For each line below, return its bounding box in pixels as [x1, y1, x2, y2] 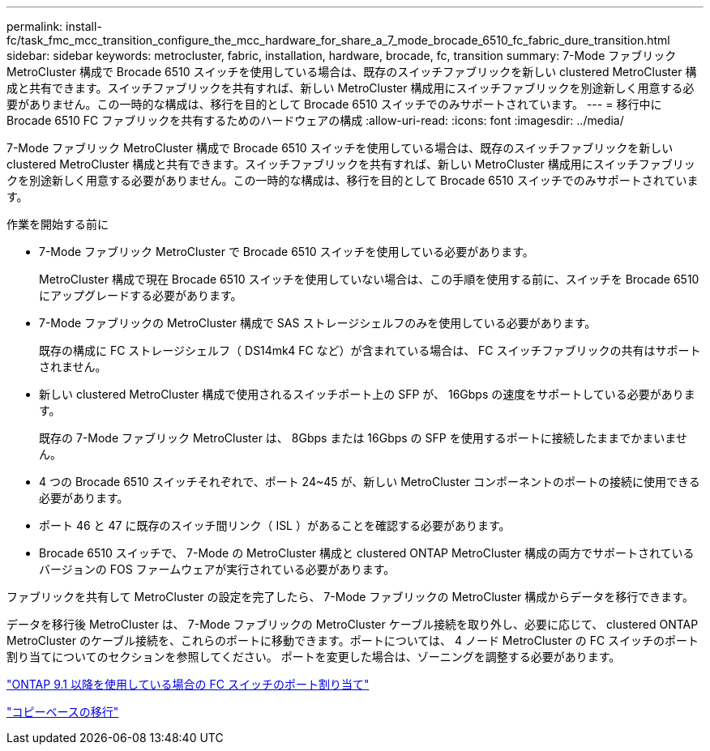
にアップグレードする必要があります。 [39, 288, 242, 302]
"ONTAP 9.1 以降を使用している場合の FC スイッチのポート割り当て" [6, 677, 370, 691]
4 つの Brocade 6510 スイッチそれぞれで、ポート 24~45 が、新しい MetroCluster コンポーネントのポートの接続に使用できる [39, 475, 700, 489]
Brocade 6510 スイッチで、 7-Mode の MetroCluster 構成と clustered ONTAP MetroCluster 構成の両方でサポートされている [39, 546, 695, 560]
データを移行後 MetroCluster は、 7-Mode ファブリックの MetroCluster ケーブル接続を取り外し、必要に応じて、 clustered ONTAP [6, 617, 699, 631]
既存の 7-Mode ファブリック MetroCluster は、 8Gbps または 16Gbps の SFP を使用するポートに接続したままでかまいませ [39, 431, 687, 445]
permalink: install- [6, 19, 102, 33]
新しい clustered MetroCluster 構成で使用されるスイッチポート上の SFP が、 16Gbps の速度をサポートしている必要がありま [39, 387, 695, 401]
